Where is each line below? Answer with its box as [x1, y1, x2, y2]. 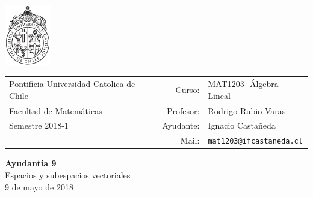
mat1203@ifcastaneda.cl [208, 137, 303, 146]
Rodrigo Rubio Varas [208, 104, 286, 117]
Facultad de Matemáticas [9, 104, 102, 117]
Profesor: [166, 104, 200, 117]
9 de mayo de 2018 [5, 180, 73, 193]
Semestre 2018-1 [9, 119, 69, 132]
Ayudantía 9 [5, 157, 57, 169]
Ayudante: [162, 119, 200, 132]
